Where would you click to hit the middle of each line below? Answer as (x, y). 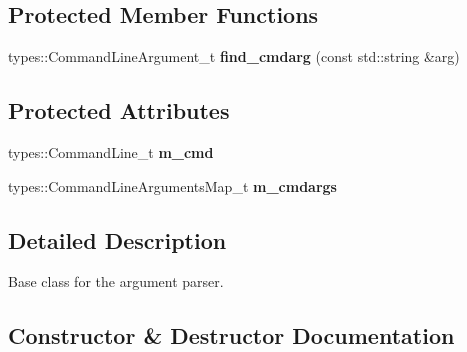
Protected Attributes (119, 110)
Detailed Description (117, 239)
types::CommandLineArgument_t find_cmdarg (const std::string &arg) (234, 56)
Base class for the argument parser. (116, 281)
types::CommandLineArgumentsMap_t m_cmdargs (172, 185)
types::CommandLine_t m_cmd (111, 152)
